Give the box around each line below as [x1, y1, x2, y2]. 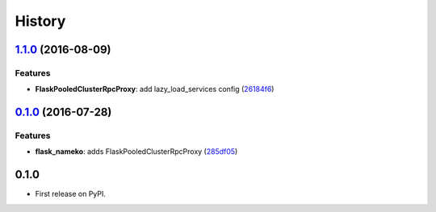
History [15, 12, 66, 30]
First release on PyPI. [35, 189, 107, 199]
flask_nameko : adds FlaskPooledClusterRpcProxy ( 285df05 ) [35, 147, 238, 156]
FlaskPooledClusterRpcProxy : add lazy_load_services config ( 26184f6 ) [35, 85, 275, 94]
